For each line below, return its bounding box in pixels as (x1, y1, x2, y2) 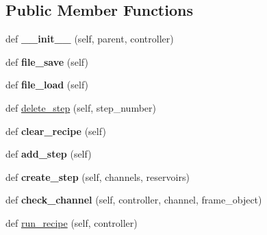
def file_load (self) (5, 77, 89, 92)
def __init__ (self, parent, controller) (5, 32, 174, 46)
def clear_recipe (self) (5, 123, 106, 138)
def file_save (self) (5, 54, 88, 69)
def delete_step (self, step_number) (5, 100, 156, 114)
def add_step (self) (5, 147, 92, 161)
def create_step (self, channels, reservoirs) (5, 169, 190, 184)
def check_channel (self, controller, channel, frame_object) (5, 193, 262, 207)
